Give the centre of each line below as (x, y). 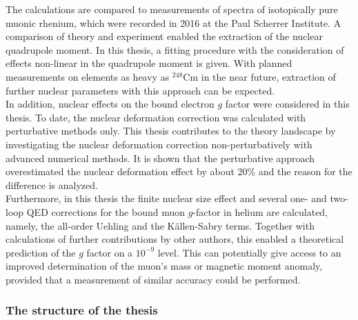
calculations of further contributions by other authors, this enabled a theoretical (175, 239)
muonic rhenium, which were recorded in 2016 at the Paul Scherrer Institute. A (173, 22)
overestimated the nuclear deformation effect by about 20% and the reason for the (179, 171)
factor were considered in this (287, 104)
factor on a (110, 252)
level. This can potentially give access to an (249, 252)
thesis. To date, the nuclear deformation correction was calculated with (156, 117)
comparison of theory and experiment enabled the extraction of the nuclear (164, 36)
